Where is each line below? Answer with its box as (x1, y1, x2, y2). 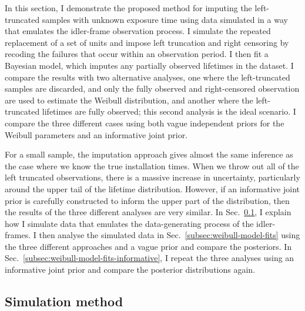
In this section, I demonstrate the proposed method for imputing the (5, 2, 252, 14)
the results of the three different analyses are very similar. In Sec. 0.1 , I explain (5, 206, 291, 218)
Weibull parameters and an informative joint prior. (5, 128, 188, 141)
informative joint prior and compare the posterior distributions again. (5, 263, 256, 276)
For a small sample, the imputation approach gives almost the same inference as (5, 148, 293, 160)
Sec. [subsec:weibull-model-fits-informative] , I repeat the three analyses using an (5, 252, 294, 264)
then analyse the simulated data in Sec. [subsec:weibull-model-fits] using (39, 229, 300, 241)
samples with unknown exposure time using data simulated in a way (42, 13, 288, 25)
